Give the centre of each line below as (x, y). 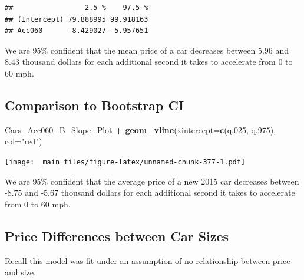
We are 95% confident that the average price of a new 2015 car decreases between (152, 181)
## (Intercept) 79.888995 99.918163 (77, 19)
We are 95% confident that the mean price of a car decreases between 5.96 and (147, 50)
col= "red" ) (24, 141)
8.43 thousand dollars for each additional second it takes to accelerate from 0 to (149, 62)
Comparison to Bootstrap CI (95, 105)
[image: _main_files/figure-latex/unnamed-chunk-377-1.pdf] (125, 162)
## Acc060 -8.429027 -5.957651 (77, 31)
